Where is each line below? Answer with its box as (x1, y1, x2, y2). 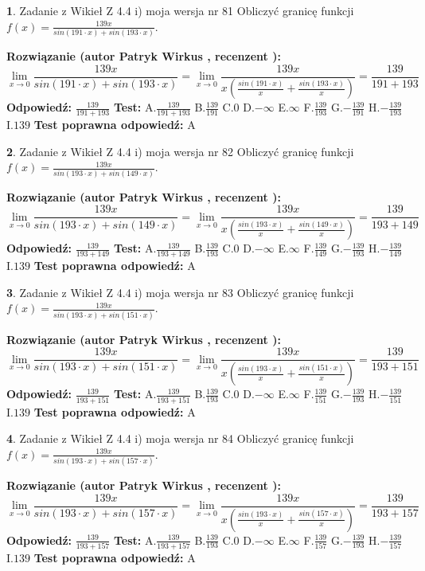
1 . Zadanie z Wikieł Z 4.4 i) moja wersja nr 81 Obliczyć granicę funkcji (6, 2, 354, 18)
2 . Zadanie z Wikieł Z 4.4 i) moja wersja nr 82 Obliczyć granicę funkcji (6, 143, 354, 159)
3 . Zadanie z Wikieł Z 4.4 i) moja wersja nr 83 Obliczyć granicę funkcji (6, 284, 354, 300)
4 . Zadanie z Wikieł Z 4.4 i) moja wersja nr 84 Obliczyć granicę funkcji (6, 430, 354, 447)
